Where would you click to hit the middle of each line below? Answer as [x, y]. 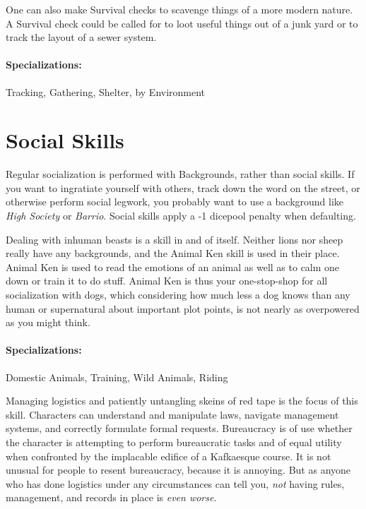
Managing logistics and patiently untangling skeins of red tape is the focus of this [182, 401]
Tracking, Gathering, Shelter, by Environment [106, 91]
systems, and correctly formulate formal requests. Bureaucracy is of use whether [179, 428]
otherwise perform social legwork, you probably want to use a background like [175, 202]
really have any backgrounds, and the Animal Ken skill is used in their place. [173, 253]
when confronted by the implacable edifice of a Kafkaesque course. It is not [169, 456]
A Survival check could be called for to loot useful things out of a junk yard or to [182, 23]
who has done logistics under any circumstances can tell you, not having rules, [175, 483]
